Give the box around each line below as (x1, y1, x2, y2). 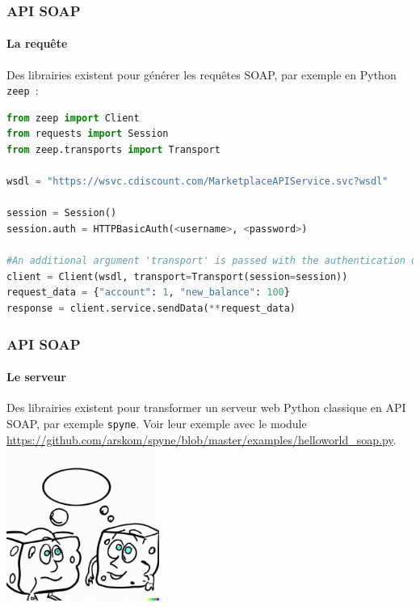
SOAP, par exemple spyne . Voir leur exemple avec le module (6, 414, 307, 431)
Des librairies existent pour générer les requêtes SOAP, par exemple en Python (6, 66, 397, 83)
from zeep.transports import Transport (6, 144, 220, 156)
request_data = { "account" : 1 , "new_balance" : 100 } (6, 287, 290, 299)
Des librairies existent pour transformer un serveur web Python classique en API (6, 399, 406, 416)
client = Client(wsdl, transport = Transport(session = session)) (6, 270, 348, 282)
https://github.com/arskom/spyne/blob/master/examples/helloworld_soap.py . (6, 431, 397, 448)
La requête (6, 35, 68, 52)
